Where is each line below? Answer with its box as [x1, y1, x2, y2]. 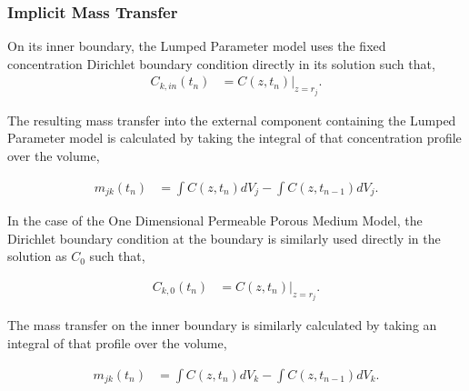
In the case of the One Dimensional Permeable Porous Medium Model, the [7, 211, 423, 230]
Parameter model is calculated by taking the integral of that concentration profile [7, 128, 462, 147]
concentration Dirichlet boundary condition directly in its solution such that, [7, 54, 435, 73]
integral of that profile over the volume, [7, 333, 227, 352]
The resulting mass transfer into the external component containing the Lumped [7, 110, 456, 129]
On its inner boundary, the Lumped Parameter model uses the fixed [7, 36, 386, 55]
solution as [7, 246, 67, 266]
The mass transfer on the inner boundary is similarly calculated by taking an [7, 316, 437, 335]
